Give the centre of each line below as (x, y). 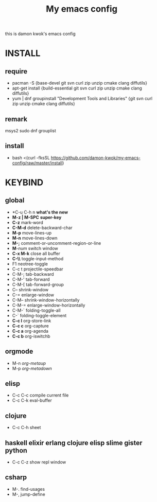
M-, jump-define (28, 494)
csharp (16, 477)
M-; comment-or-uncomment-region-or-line (56, 243)
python (16, 450)
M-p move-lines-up (32, 233)
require (16, 71)
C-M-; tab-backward (33, 274)
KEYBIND (24, 182)
